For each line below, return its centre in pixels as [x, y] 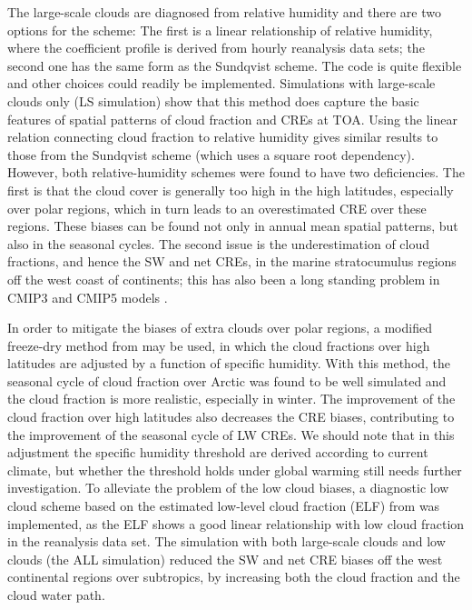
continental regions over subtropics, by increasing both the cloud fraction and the [234, 577]
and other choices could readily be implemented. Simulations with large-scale [221, 83]
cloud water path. [56, 595]
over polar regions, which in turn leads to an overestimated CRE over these [217, 208]
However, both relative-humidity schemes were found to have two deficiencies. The [236, 172]
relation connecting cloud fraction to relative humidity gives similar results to [223, 137]
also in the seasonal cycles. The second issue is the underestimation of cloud [219, 243]
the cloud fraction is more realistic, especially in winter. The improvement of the [231, 399]
